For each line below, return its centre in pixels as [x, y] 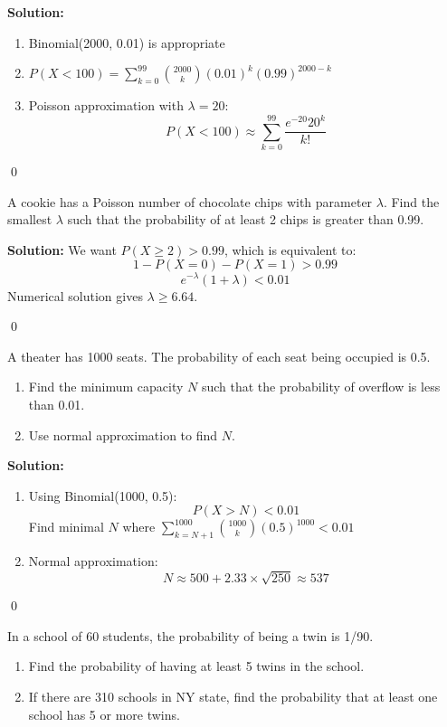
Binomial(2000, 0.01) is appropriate [127, 42]
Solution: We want [62, 249]
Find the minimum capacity [106, 387]
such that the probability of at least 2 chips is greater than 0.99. [246, 219]
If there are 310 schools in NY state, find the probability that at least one [233, 696]
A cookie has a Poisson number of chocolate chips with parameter [190, 201]
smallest [30, 219]
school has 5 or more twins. [104, 714]
